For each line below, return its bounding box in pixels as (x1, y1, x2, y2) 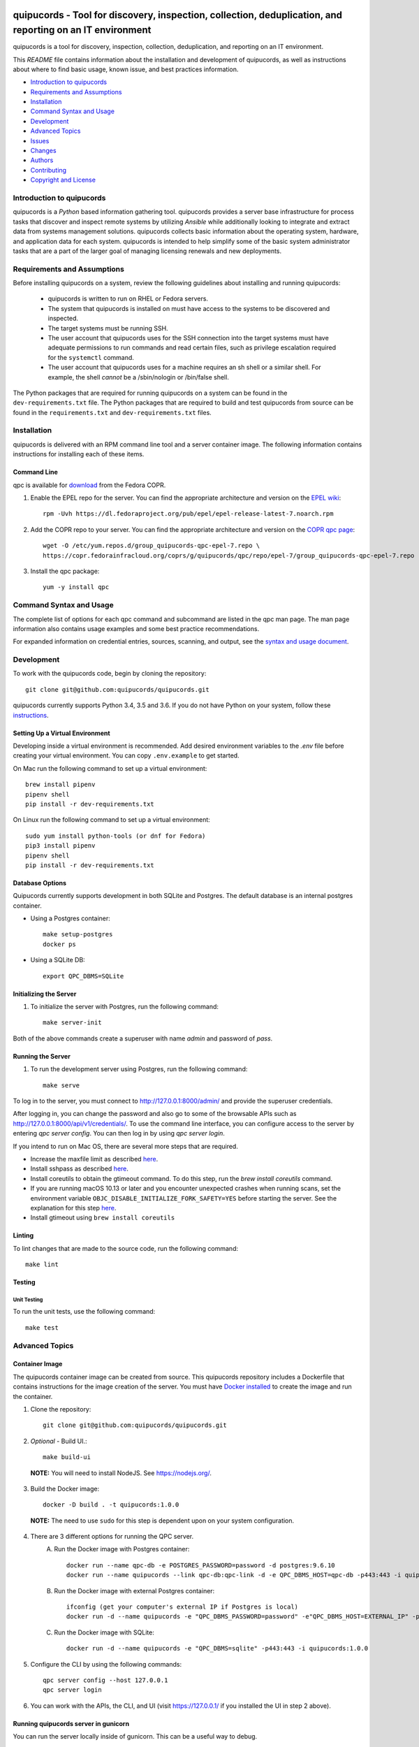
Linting (13, 1231, 34, 1240)
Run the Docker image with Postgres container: (54, 1545, 190, 1553)
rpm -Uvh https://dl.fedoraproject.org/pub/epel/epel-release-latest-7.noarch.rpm (43, 510, 334, 518)
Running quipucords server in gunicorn (13, 1719, 129, 1727)
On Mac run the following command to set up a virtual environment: (13, 764, 207, 772)
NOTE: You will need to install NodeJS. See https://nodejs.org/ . (30, 1468, 212, 1477)
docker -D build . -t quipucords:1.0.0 (43, 1501, 179, 1509)
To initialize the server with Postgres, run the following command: (30, 1003, 219, 1011)
